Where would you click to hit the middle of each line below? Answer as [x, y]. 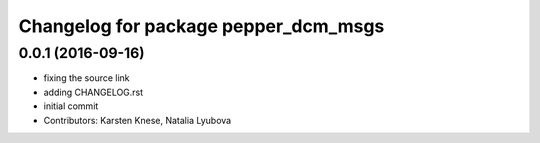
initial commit [71, 106]
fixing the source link [86, 78]
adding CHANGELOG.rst [93, 92]
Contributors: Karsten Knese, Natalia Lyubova [137, 120]
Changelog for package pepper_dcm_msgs [201, 26]
